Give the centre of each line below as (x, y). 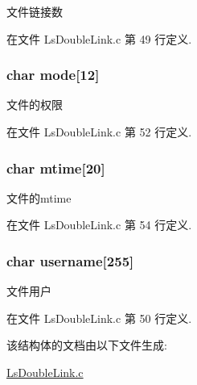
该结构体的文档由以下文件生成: (87, 345)
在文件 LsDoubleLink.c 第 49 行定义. (99, 38)
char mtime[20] (56, 167)
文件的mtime (39, 197)
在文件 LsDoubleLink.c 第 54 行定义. (99, 225)
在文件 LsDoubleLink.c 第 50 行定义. (99, 318)
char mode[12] (53, 75)
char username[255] (70, 260)
